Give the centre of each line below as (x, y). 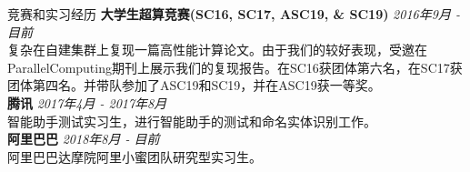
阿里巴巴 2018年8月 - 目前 (84, 139)
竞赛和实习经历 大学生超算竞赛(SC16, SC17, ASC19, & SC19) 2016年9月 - (234, 14)
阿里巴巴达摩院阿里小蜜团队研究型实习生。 (135, 156)
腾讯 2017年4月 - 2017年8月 (87, 102)
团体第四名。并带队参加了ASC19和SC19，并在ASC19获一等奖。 (194, 85)
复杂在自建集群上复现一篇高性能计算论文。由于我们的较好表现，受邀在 (217, 50)
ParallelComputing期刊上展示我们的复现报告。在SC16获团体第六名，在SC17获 (235, 67)
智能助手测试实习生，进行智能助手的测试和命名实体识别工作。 (192, 121)
